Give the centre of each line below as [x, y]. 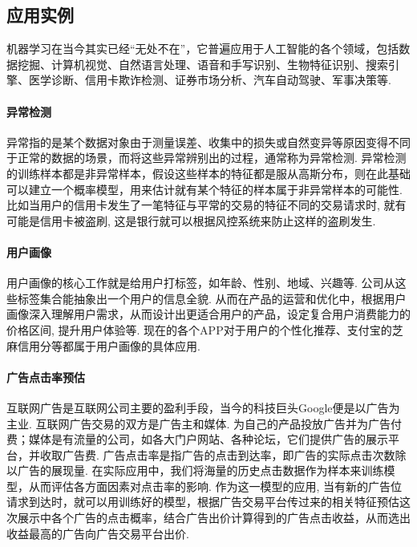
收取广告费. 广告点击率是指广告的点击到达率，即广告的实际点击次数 [217, 454]
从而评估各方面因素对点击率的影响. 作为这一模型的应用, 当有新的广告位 [215, 486]
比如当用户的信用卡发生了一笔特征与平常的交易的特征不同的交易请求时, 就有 [206, 205]
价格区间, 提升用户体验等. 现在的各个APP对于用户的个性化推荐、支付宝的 [199, 329]
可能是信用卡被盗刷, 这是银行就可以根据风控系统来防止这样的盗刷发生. [191, 220]
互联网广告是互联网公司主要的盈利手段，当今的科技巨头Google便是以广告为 [203, 407]
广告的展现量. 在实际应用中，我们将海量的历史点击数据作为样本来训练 [200, 470]
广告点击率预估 [46, 377]
